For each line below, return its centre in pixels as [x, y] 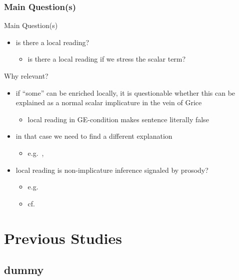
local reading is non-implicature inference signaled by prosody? [112, 170]
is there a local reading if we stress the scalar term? [107, 59]
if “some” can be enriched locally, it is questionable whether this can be [125, 92]
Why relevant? [26, 76]
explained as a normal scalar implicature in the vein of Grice [109, 102]
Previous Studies [63, 238]
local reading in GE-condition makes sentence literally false [118, 119]
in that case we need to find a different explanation [94, 136]
